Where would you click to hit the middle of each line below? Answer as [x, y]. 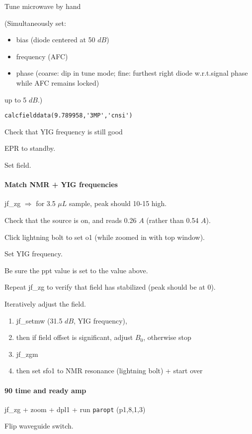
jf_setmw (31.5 [39, 320]
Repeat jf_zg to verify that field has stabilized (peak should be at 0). [110, 287]
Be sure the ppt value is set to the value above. [76, 270]
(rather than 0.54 [172, 220]
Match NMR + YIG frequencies [61, 184]
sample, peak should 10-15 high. [118, 203]
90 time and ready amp [45, 390]
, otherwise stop [167, 337]
